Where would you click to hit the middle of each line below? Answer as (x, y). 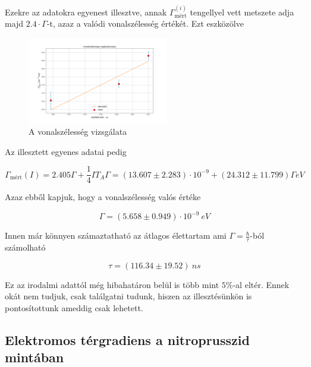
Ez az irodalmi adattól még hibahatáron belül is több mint (112, 284)
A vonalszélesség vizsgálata (78, 132)
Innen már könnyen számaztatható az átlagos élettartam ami (116, 235)
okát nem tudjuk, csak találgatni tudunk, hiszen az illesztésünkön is (128, 296)
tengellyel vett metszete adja (242, 12)
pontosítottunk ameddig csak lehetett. (74, 308)
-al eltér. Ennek (261, 284)
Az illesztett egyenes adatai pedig (66, 151)
